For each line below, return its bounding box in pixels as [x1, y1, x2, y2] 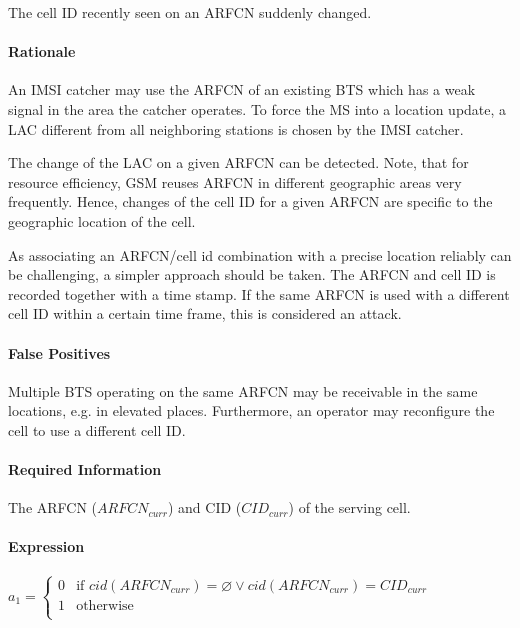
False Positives [8, 342, 111, 363]
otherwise [76, 598, 134, 613]
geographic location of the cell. [8, 210, 196, 231]
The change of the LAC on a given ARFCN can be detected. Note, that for [8, 152, 469, 173]
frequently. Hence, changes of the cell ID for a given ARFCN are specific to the [8, 191, 493, 212]
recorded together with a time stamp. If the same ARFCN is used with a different [8, 283, 510, 304]
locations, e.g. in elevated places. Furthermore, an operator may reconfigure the [8, 400, 495, 421]
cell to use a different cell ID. [8, 419, 186, 440]
